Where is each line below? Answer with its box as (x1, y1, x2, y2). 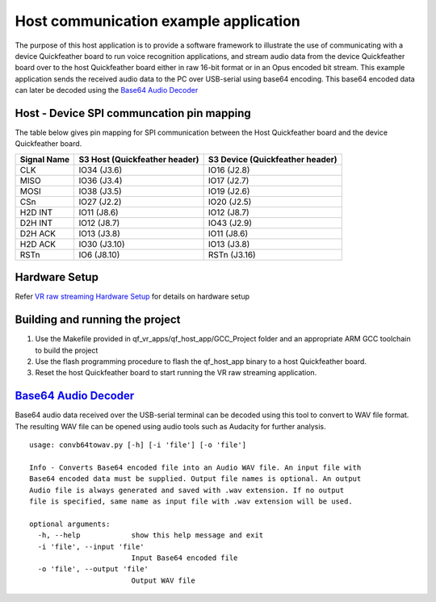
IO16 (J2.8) (208, 164, 250, 175)
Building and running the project (15, 313, 181, 327)
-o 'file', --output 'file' (37, 565, 149, 574)
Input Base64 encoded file (131, 553, 238, 562)
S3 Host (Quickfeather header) (78, 153, 199, 165)
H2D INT (19, 207, 53, 218)
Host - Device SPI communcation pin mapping (15, 106, 252, 120)
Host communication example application (15, 12, 300, 30)
